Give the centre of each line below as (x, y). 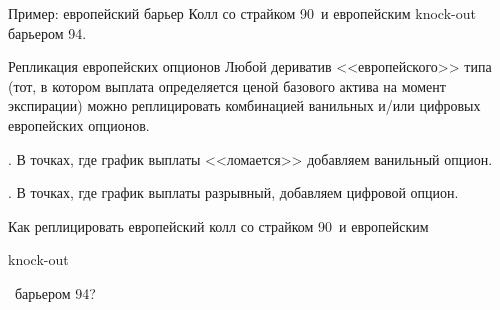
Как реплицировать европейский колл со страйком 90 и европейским (218, 225)
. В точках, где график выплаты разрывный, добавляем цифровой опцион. (233, 192)
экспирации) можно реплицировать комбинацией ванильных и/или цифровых (244, 105)
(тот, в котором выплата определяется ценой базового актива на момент (227, 85)
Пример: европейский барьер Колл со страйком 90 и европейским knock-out (242, 13)
